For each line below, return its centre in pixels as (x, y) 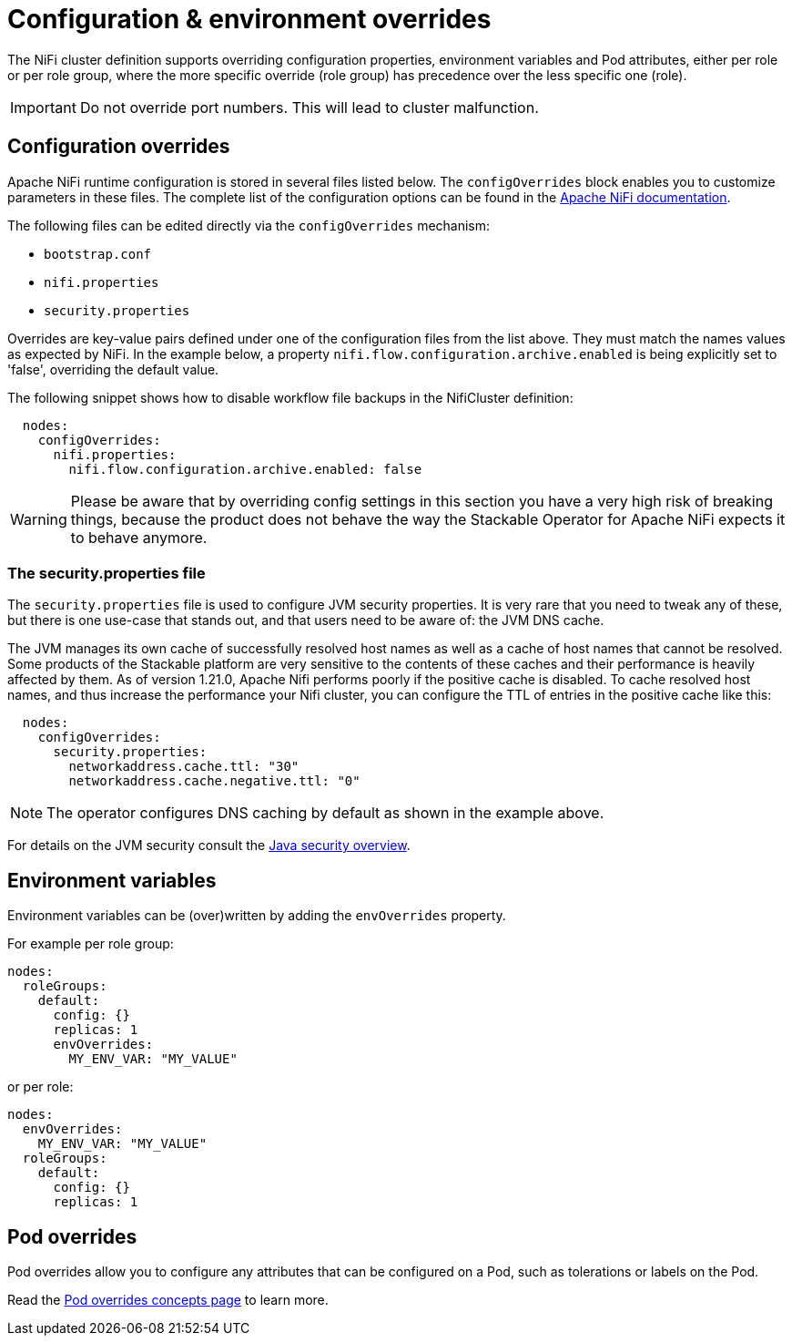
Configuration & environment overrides (249, 19)
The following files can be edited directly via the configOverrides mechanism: (249, 225)
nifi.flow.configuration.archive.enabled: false (245, 469)
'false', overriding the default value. (113, 369)
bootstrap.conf (98, 254)
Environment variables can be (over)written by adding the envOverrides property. (257, 916)
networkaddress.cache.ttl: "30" (184, 767)
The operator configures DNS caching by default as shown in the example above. (325, 813)
